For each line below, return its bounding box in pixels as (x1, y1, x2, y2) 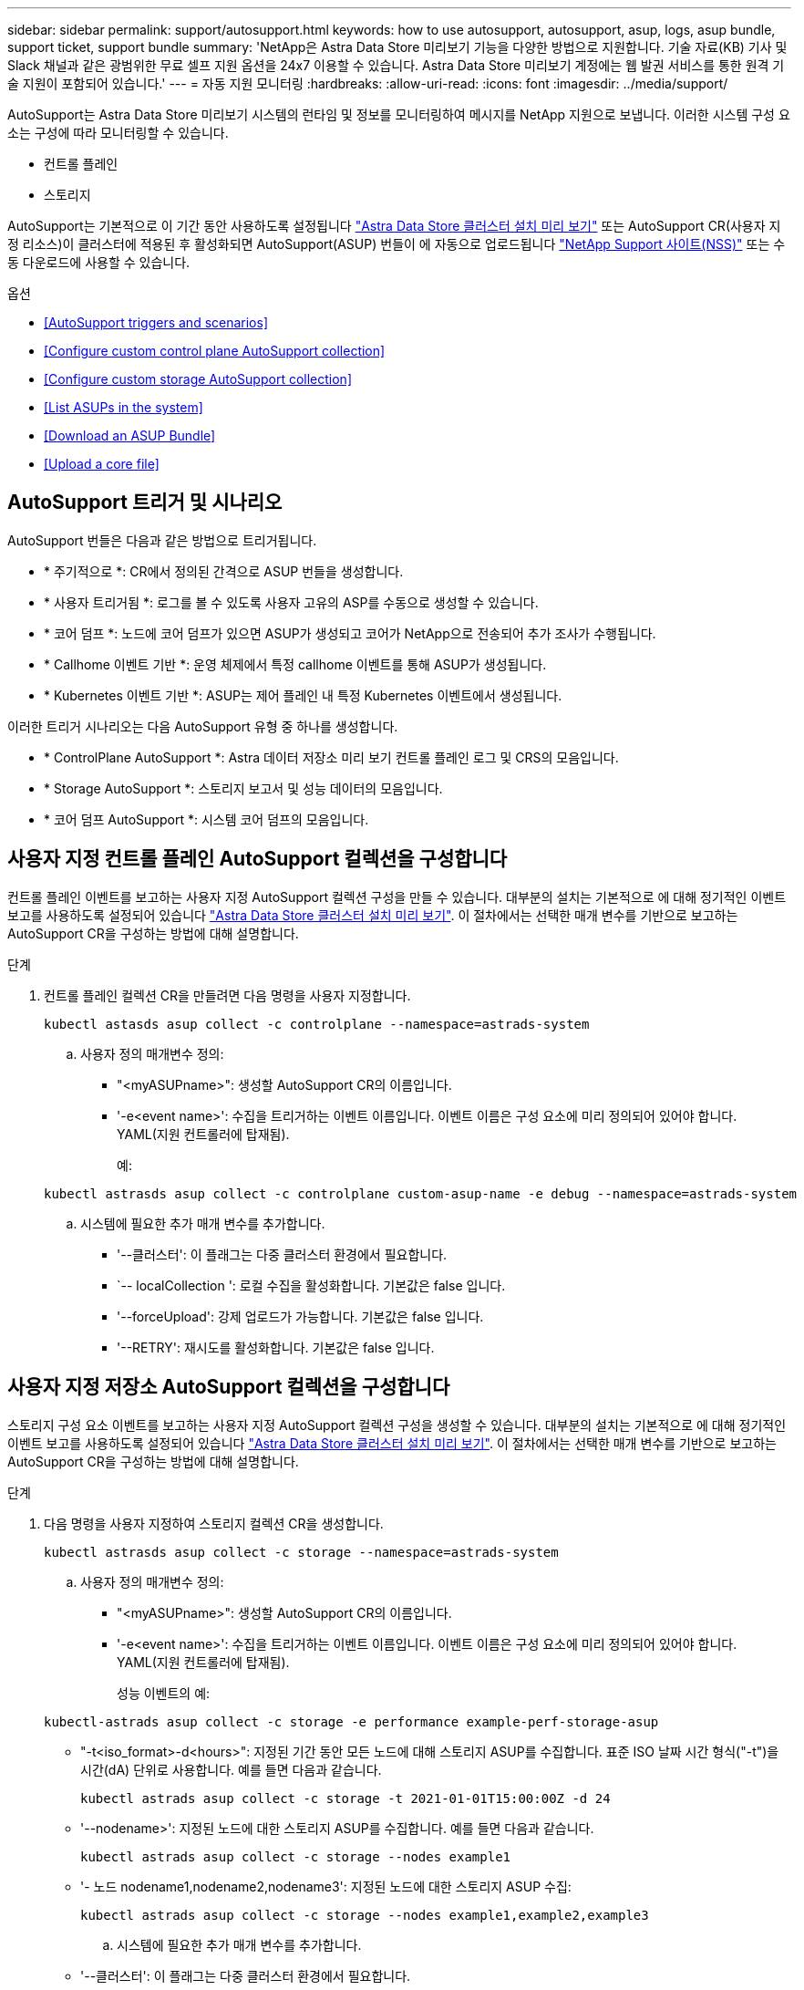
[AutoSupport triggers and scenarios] (44, 315, 269, 330)
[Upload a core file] (44, 456, 160, 472)
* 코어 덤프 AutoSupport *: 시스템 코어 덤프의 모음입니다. (44, 811, 369, 827)
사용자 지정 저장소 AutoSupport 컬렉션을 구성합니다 (7, 1375, 450, 1399)
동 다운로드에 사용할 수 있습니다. (7, 254, 191, 270)
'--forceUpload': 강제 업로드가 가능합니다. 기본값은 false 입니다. (117, 1308, 484, 1324)
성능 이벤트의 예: (117, 1684, 211, 1701)
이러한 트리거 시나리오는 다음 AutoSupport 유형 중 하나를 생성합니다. (7, 718, 398, 734)
